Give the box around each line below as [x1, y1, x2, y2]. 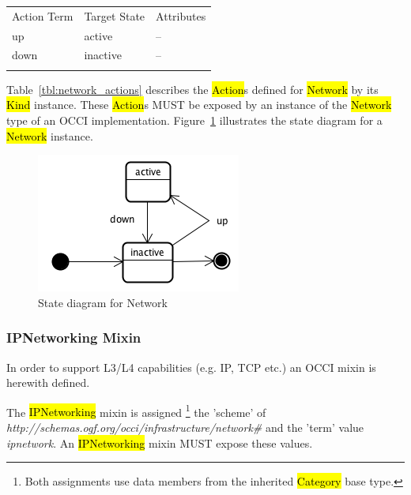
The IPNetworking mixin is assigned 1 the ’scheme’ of [6, 401, 266, 420]
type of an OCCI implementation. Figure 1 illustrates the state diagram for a [6, 111, 383, 128]
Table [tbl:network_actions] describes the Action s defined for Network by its [6, 81, 379, 97]
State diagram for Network [38, 294, 168, 310]
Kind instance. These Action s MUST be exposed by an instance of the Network [6, 96, 392, 113]
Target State [84, 7, 145, 24]
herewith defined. [6, 374, 90, 391]
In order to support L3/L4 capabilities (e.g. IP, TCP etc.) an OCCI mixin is [6, 358, 376, 375]
